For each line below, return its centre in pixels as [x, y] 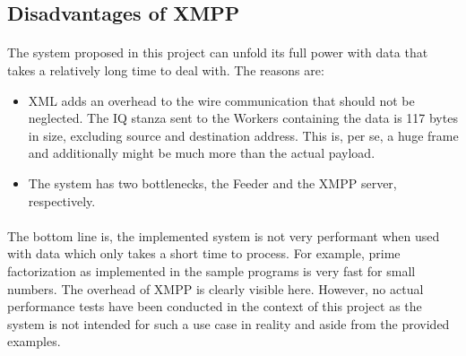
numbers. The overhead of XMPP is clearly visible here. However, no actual [216, 288]
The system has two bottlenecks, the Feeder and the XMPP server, [212, 182]
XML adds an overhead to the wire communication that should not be [221, 100]
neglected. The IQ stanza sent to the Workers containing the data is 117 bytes [243, 118]
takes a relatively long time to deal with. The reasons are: [166, 69]
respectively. [62, 200]
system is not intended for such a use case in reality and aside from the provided [229, 323]
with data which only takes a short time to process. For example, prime [204, 253]
